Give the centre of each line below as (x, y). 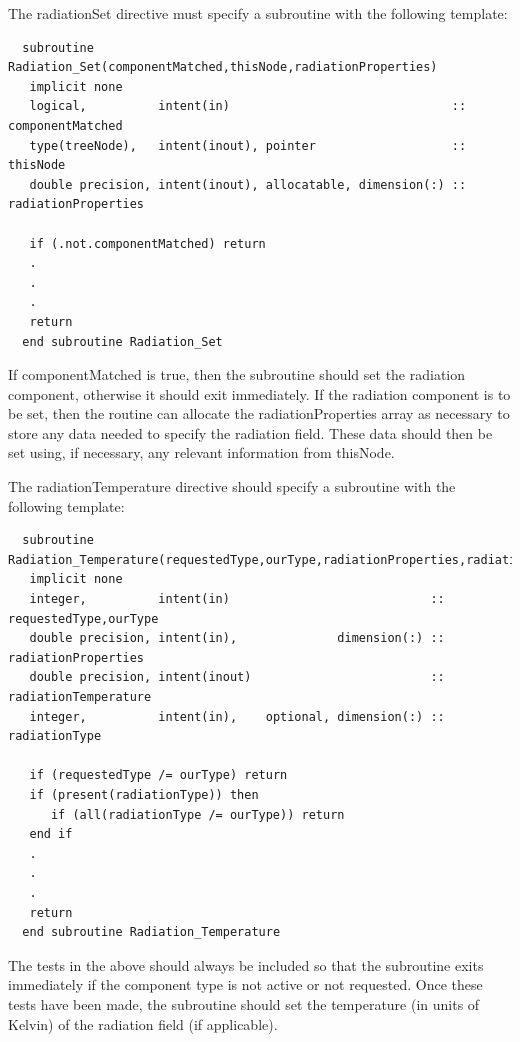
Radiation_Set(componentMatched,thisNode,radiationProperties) (223, 67)
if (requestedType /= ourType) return (158, 775)
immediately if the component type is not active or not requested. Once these (245, 984)
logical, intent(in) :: (248, 106)
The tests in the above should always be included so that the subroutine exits (246, 964)
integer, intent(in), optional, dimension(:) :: (237, 716)
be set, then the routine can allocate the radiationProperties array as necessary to (259, 413)
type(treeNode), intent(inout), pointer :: (248, 145)
